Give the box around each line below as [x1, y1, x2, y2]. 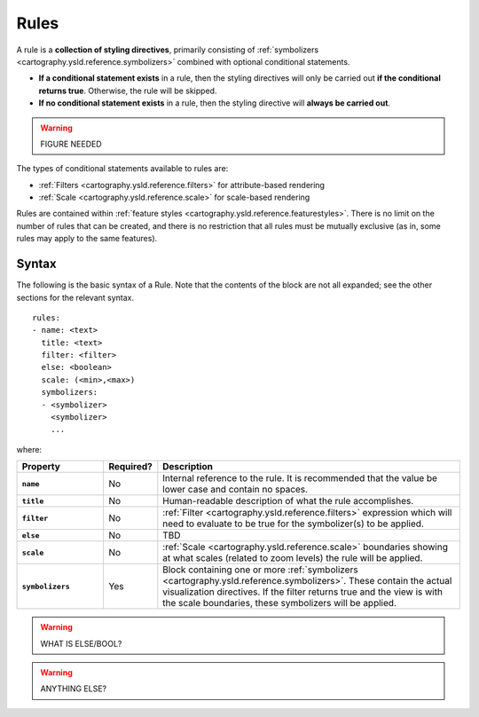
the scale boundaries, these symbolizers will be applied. [162, 597, 397, 610]
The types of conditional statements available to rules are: [16, 163, 229, 174]
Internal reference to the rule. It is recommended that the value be [162, 472, 438, 485]
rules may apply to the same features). [16, 233, 158, 244]
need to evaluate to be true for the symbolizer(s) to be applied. [162, 517, 425, 530]
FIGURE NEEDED [40, 138, 102, 149]
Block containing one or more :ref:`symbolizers [162, 563, 358, 576]
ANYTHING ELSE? [40, 683, 106, 694]
